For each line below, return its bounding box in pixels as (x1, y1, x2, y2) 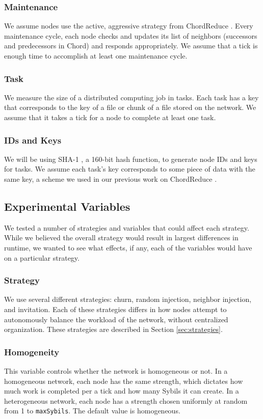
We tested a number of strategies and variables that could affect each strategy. (4, 222, 249, 233)
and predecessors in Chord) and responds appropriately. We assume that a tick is (4, 40, 258, 51)
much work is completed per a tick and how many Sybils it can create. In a (4, 385, 239, 396)
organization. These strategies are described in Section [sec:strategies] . (4, 324, 223, 334)
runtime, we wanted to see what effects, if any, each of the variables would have (4, 242, 252, 253)
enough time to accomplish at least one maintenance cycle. (4, 50, 188, 61)
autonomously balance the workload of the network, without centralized (4, 314, 228, 324)
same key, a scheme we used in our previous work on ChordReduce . (4, 174, 217, 184)
